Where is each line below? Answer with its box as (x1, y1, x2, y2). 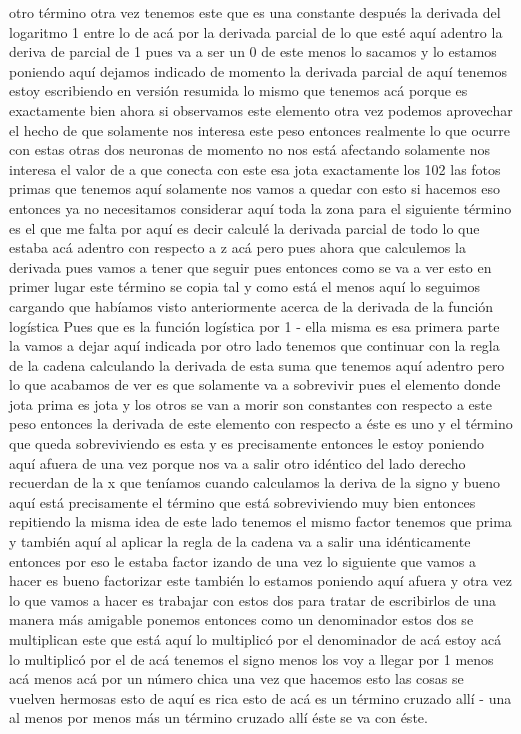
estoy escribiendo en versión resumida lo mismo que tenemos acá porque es (9, 80, 468, 101)
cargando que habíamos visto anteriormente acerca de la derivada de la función (9, 295, 494, 316)
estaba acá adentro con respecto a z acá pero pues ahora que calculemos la (9, 237, 466, 258)
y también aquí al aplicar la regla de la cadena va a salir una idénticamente (9, 531, 471, 552)
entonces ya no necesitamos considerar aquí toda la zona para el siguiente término (9, 197, 512, 218)
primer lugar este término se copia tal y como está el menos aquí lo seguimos (9, 276, 481, 297)
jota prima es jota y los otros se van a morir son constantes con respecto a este (9, 393, 493, 414)
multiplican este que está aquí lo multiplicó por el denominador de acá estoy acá (9, 629, 502, 649)
